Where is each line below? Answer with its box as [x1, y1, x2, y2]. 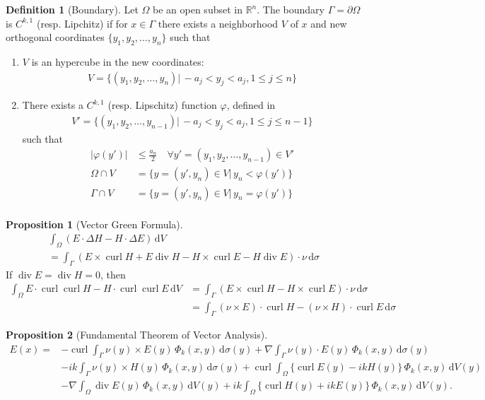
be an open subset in [153, 2, 242, 16]
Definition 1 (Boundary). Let [6, 2, 139, 16]
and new [310, 16, 347, 30]
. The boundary [257, 2, 325, 16]
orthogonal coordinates [6, 30, 105, 45]
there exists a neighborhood [158, 16, 279, 30]
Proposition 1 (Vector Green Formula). [6, 216, 183, 231]
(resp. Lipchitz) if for [36, 16, 128, 30]
